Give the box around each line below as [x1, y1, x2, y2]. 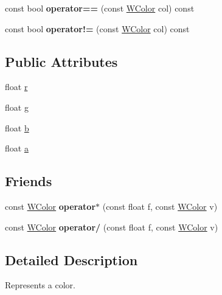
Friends [5, 172, 52, 190]
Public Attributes [5, 52, 118, 71]
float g [5, 100, 29, 113]
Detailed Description [5, 250, 138, 269]
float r [5, 80, 28, 93]
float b [5, 121, 29, 134]
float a [5, 142, 29, 154]
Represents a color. [5, 279, 75, 291]
